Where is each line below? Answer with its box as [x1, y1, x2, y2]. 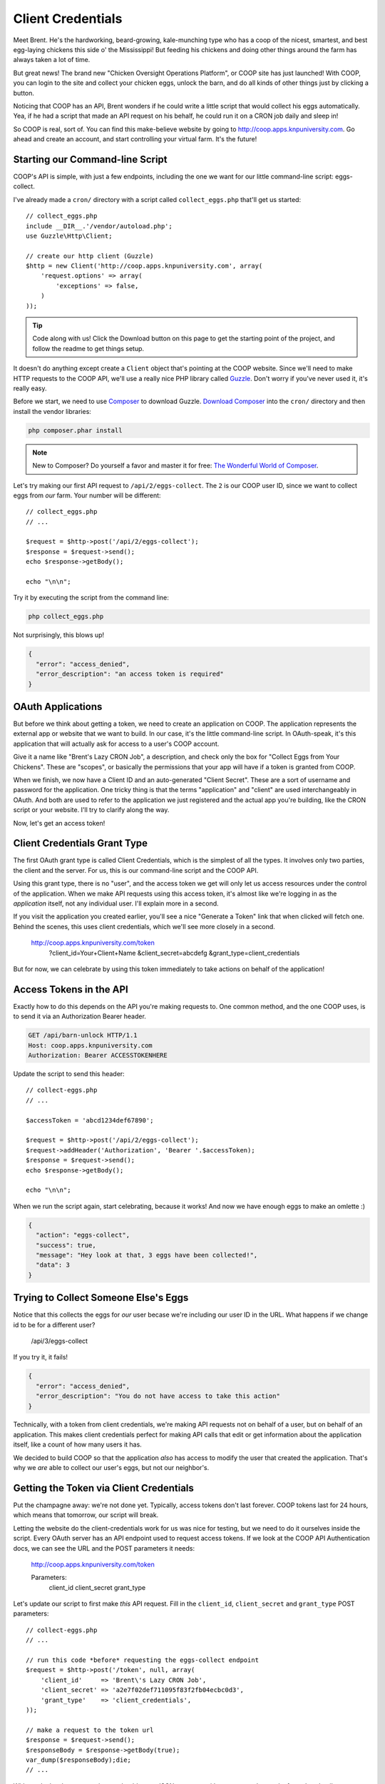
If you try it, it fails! [13, 1353, 68, 1362]
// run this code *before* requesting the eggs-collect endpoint [26, 1656, 260, 1664]
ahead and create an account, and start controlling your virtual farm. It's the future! [13, 135, 257, 143]
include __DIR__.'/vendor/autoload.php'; [26, 222, 173, 230]
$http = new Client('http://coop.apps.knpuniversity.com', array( [26, 262, 263, 270]
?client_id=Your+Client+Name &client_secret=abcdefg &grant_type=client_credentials [48, 948, 300, 957]
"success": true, [36, 1241, 96, 1249]
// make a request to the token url [26, 1725, 154, 1734]
